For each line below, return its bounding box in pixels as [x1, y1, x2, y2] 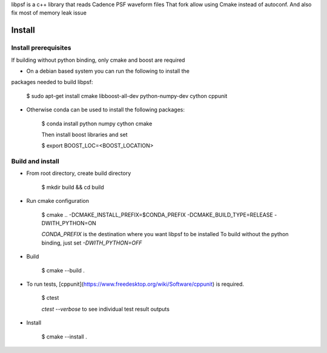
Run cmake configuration [26, 197, 89, 205]
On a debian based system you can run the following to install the [26, 67, 190, 74]
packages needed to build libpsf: [11, 79, 93, 86]
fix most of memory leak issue [11, 9, 87, 16]
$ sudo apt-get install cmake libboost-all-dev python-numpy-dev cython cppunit [26, 92, 228, 99]
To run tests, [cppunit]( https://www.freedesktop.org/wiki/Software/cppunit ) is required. [26, 280, 245, 288]
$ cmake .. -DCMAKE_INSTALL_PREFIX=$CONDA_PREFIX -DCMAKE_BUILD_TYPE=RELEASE [41, 211, 274, 218]
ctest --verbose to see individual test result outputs [41, 305, 170, 312]
